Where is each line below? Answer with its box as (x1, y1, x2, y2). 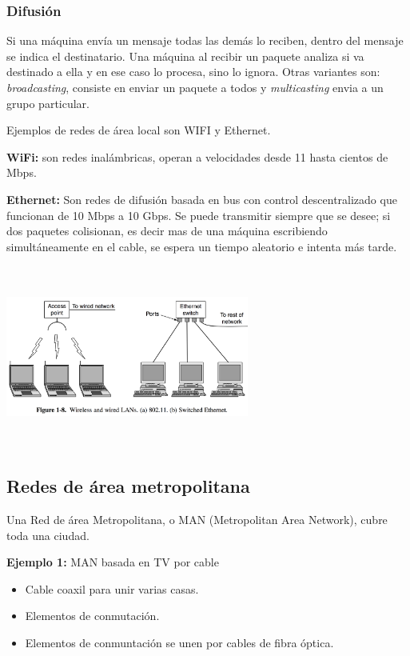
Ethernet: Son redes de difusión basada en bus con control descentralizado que (6, 190, 397, 207)
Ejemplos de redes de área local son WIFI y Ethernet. (6, 122, 271, 138)
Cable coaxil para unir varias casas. (25, 580, 199, 597)
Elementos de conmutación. (25, 607, 160, 624)
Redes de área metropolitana (6, 474, 250, 498)
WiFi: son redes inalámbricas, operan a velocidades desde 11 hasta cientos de (6, 148, 388, 165)
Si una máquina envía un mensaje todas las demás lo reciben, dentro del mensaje (6, 32, 404, 49)
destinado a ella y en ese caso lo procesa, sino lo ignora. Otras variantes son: (6, 63, 380, 80)
